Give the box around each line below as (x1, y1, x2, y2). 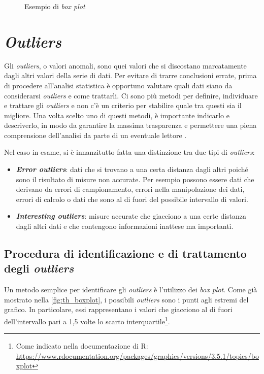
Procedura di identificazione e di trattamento (4, 246, 247, 261)
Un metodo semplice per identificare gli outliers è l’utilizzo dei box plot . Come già (4, 284, 257, 295)
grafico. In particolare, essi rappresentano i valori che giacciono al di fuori (4, 304, 233, 315)
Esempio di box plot (24, 1, 85, 11)
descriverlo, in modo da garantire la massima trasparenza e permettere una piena (4, 120, 257, 130)
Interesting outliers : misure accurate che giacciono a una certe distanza (16, 211, 247, 221)
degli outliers (4, 260, 74, 276)
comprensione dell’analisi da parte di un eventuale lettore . (4, 129, 187, 140)
